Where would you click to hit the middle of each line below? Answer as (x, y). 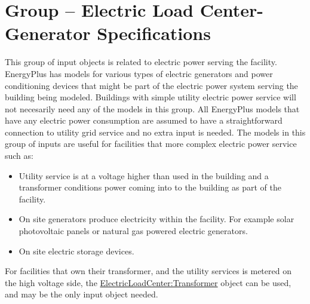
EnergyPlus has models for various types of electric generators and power (139, 73)
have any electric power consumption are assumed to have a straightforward (144, 120)
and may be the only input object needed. (82, 294)
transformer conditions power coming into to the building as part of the (150, 187)
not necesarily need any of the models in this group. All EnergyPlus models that (152, 108)
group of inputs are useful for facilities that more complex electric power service (151, 144)
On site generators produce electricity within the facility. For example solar (156, 219)
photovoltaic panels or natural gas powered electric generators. (133, 231)
